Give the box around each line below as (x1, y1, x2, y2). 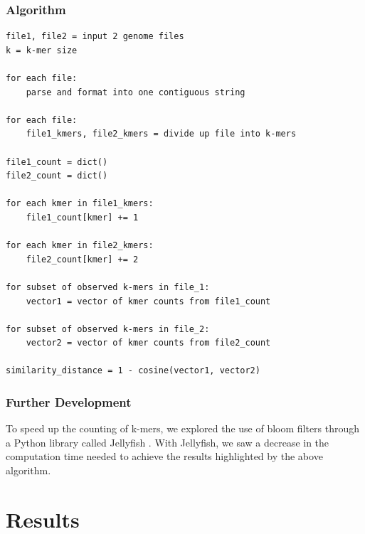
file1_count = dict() (6, 156, 108, 167)
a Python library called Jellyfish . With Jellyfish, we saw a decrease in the (6, 434, 329, 449)
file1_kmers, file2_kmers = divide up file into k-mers (26, 129, 297, 139)
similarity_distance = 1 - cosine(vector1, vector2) (6, 365, 260, 376)
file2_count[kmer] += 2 (26, 254, 139, 265)
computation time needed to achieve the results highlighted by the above (6, 449, 323, 464)
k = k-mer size (6, 45, 78, 55)
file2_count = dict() (6, 171, 108, 181)
